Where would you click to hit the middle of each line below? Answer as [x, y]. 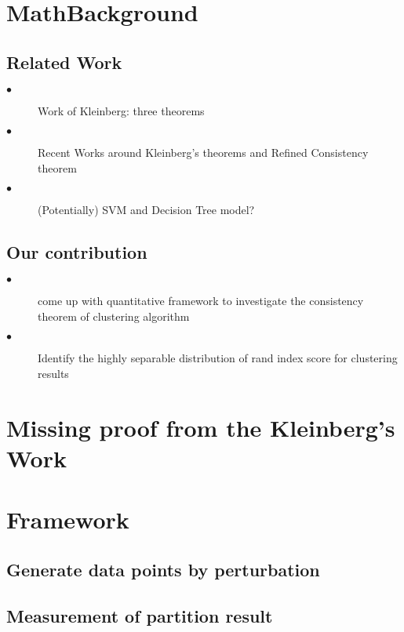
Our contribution [77, 252]
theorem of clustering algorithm [114, 316]
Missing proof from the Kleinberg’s [201, 427]
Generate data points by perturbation [163, 569]
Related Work [64, 62]
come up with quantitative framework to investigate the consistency [201, 301]
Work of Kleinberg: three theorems [121, 110]
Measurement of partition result [140, 615]
